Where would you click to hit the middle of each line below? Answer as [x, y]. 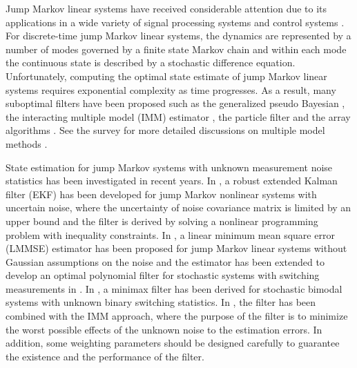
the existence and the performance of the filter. [105, 356]
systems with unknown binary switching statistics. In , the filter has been [161, 302]
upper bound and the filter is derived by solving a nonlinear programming [162, 221]
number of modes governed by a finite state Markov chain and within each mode [176, 49]
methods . [27, 143]
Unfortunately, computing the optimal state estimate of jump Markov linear [166, 76]
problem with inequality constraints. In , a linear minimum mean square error [170, 234]
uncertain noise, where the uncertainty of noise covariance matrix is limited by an [178, 207]
